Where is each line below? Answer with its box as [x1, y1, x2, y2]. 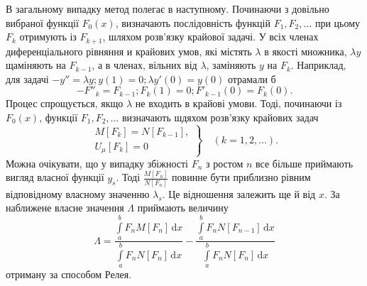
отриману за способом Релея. [6, 267, 132, 282]
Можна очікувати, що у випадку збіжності [6, 155, 188, 170]
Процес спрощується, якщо [6, 96, 124, 111]
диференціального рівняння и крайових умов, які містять [6, 43, 252, 58]
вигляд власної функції [6, 170, 104, 185]
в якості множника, [264, 43, 347, 58]
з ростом [206, 155, 243, 170]
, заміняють [206, 57, 256, 72]
